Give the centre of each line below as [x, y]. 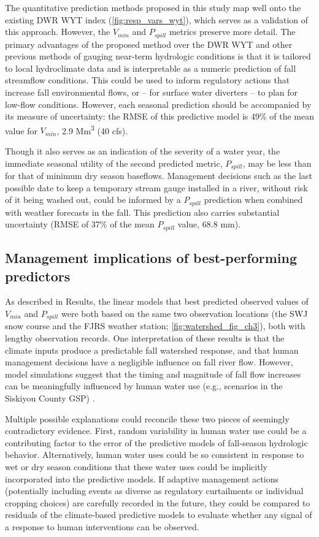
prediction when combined [253, 200]
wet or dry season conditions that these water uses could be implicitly [136, 466]
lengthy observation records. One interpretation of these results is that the [145, 338]
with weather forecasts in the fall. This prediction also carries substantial [142, 212]
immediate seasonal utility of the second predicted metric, [114, 163]
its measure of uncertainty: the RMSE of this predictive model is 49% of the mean [160, 116]
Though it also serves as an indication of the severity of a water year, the [143, 151]
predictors [38, 276]
